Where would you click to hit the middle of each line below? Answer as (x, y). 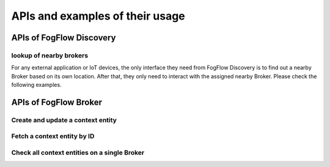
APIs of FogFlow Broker (57, 102)
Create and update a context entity (64, 120)
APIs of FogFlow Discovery (64, 38)
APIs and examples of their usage (98, 16)
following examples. (36, 85)
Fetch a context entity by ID (53, 136)
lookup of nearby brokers (50, 55)
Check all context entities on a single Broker (78, 153)
